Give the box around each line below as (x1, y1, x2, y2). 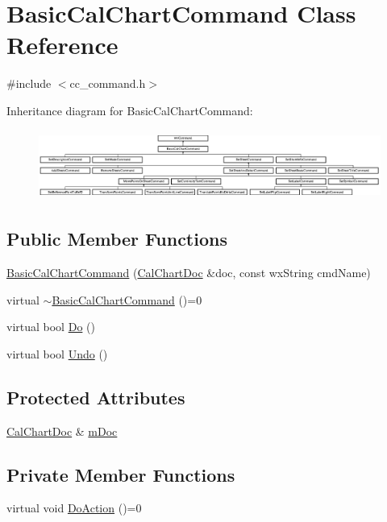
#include (6, 75, 52, 92)
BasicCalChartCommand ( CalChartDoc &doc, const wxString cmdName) (6, 264, 371, 281)
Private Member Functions (6, 462, 235, 487)
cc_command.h (69, 75, 146, 92)
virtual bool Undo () (6, 345, 108, 362)
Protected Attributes (6, 384, 185, 409)
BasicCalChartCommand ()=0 (52, 291, 202, 308)
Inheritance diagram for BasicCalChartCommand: (6, 101, 253, 118)
